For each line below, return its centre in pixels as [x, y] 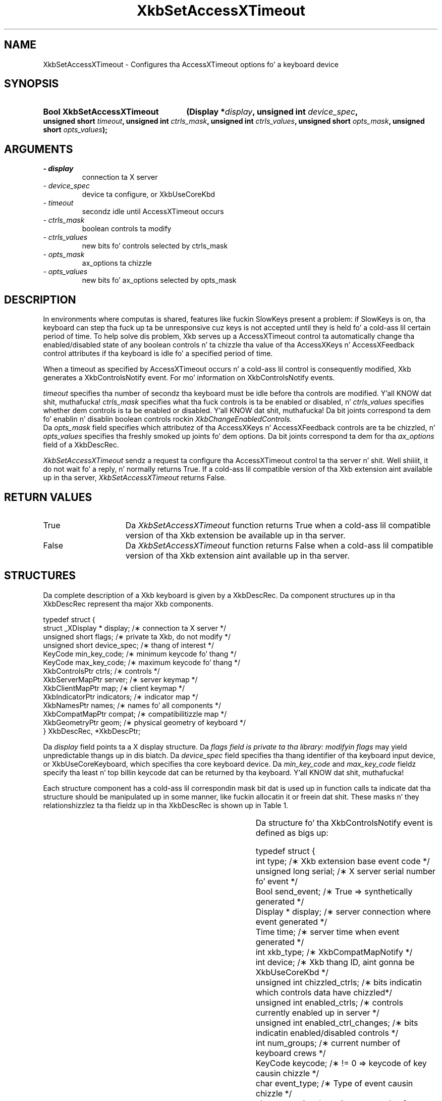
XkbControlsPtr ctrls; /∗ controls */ [101, 671]
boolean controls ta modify [127, 229]
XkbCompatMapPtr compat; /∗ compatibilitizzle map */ [135, 714]
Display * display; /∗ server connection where [343, 911]
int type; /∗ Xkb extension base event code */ [343, 861]
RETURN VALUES [48, 497]
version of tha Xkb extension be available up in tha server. [235, 535]
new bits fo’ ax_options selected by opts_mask [159, 280]
